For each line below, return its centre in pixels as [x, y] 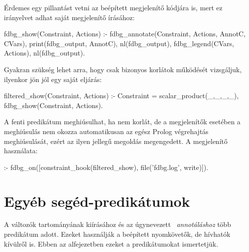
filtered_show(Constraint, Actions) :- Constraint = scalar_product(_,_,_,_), [121, 96]
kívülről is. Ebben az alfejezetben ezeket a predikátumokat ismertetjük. [111, 243]
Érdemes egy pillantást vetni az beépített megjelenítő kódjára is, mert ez [113, 7]
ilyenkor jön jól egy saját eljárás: [53, 79]
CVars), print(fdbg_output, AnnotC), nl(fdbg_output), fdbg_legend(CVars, [119, 43]
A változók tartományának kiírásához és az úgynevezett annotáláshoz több [118, 224]
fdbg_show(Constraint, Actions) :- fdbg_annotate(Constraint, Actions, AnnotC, [125, 34]
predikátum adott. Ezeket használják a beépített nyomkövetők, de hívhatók [117, 234]
